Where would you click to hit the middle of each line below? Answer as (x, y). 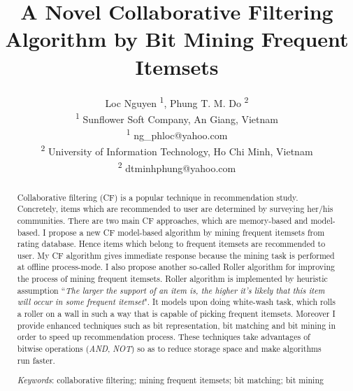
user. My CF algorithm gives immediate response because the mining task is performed (176, 255)
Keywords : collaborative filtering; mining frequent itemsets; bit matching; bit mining (170, 380)
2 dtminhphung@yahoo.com (177, 166)
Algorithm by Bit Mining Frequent (177, 39)
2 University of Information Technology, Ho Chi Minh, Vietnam (177, 150)
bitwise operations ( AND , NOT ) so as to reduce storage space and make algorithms (169, 349)
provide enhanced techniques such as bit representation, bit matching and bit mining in (176, 325)
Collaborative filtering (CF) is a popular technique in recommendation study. (158, 197)
